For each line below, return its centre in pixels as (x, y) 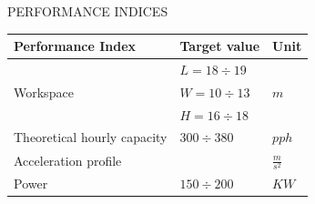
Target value (220, 46)
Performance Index (75, 46)
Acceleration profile (68, 160)
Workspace (44, 92)
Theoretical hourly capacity (91, 137)
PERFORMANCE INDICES (88, 11)
